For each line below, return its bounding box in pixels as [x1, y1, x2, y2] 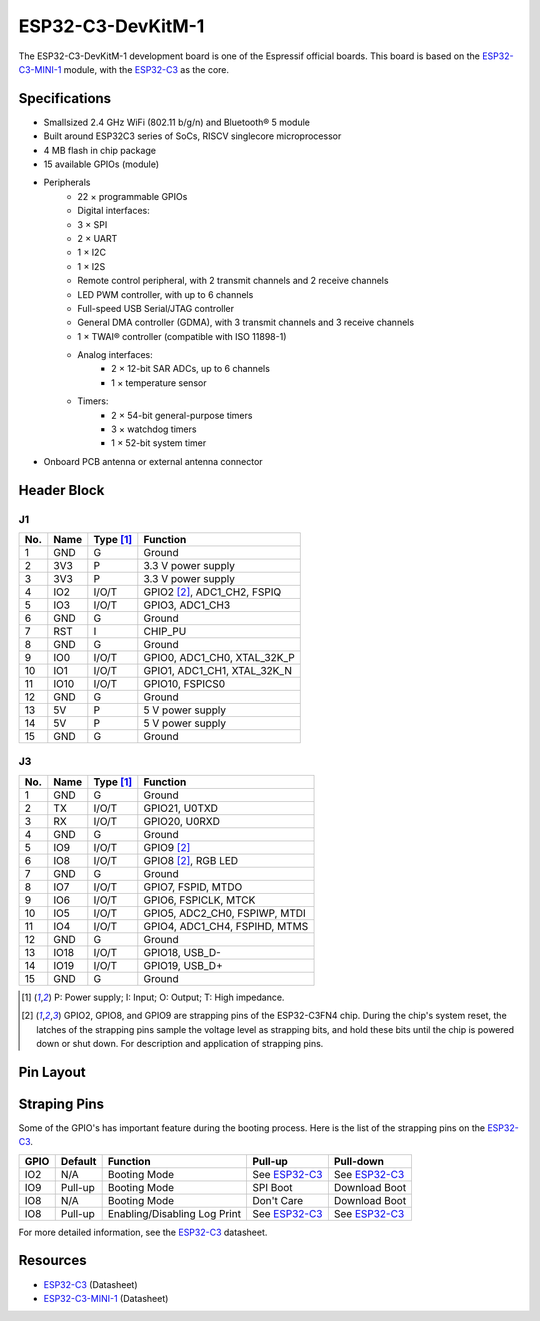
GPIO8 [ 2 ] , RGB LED [143, 853, 239, 867]
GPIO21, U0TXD [143, 801, 219, 815]
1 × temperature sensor [111, 376, 207, 389]
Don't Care [251, 1193, 304, 1207]
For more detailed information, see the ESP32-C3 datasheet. [18, 1226, 268, 1238]
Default [60, 1154, 97, 1168]
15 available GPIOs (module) [43, 158, 160, 170]
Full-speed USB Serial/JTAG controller [77, 302, 235, 314]
